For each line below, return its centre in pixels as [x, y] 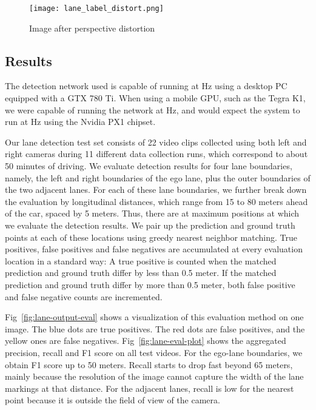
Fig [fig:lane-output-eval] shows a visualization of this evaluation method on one [154, 317]
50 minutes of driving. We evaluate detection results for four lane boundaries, [149, 166]
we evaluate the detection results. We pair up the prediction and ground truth [150, 225]
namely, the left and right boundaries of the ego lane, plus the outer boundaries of [158, 177]
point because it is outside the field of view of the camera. [113, 400]
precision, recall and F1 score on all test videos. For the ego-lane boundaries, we [154, 352]
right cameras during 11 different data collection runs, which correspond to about [156, 154]
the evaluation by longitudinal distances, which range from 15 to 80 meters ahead [156, 201]
